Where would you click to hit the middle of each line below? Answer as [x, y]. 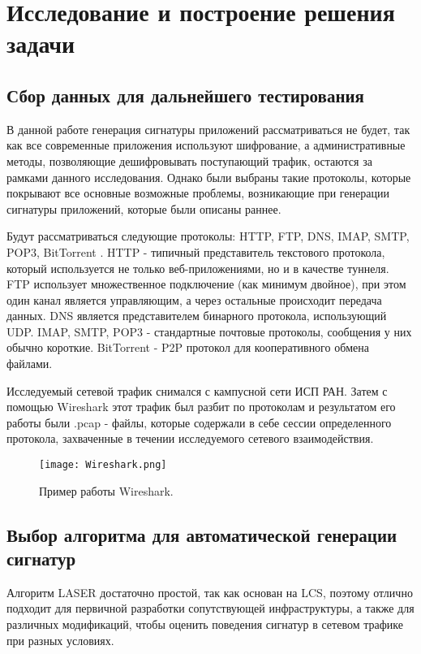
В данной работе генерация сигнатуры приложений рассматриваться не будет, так [208, 129]
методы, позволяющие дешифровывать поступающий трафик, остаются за [189, 160]
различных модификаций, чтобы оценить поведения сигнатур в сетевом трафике [205, 624]
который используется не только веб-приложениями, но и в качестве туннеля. [198, 268]
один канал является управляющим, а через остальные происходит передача [194, 299]
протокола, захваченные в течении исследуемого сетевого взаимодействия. [190, 438]
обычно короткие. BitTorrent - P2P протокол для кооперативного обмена [188, 347]
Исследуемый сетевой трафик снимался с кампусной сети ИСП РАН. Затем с [197, 390]
